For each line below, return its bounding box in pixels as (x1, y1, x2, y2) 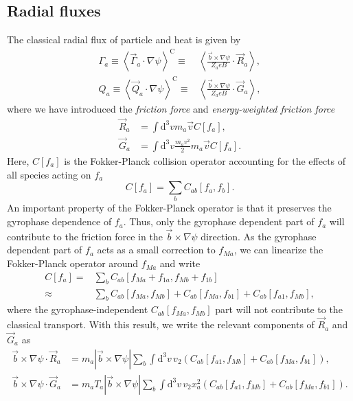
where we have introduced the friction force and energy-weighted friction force (7, 101, 335, 115)
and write (159, 256, 201, 271)
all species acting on (7, 167, 91, 181)
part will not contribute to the (215, 302, 343, 317)
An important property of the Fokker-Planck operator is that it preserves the (7, 200, 332, 215)
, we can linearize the (234, 242, 323, 257)
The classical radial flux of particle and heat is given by (7, 32, 241, 47)
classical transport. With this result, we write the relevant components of (7, 317, 315, 332)
